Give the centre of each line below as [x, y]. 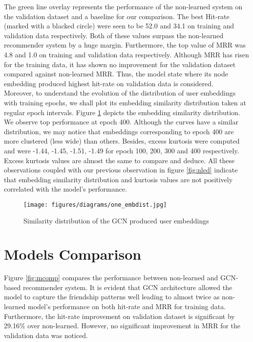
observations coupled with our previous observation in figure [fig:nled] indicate [121, 170]
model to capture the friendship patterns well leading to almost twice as [112, 297]
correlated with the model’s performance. [65, 189]
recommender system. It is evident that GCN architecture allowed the [127, 287]
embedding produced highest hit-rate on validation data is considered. [109, 83]
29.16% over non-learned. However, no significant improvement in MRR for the [122, 326]
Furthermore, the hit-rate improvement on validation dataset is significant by [119, 316]
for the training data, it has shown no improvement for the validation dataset [120, 64]
